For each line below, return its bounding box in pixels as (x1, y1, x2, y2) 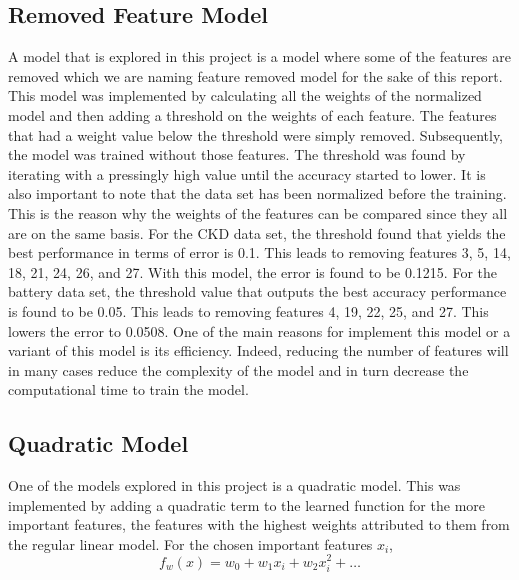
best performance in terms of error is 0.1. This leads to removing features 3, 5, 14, (8, 242, 511, 263)
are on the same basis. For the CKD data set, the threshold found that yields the (8, 222, 506, 243)
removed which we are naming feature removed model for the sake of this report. (8, 65, 503, 86)
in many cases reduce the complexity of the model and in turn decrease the (8, 359, 469, 380)
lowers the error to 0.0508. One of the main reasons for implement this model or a (8, 320, 511, 341)
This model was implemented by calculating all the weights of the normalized (8, 85, 482, 106)
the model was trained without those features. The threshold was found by (8, 144, 466, 165)
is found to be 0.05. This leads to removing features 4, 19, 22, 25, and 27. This (8, 300, 489, 321)
